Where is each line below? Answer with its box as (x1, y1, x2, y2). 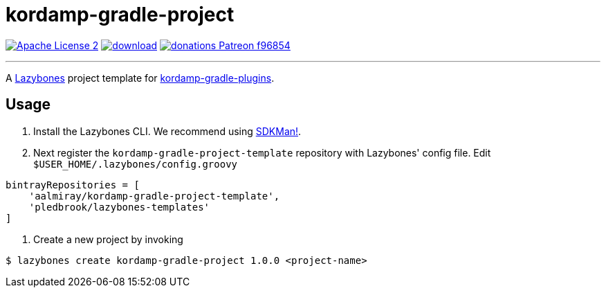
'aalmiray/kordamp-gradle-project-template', (28, 190, 280, 202)
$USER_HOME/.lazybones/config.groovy (33, 158, 238, 170)
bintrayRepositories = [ (6, 179, 140, 190)
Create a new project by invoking (33, 233, 183, 245)
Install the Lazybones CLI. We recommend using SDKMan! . (33, 125, 302, 137)
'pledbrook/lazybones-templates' (28, 201, 210, 213)
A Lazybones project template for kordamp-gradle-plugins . (6, 71, 275, 84)
